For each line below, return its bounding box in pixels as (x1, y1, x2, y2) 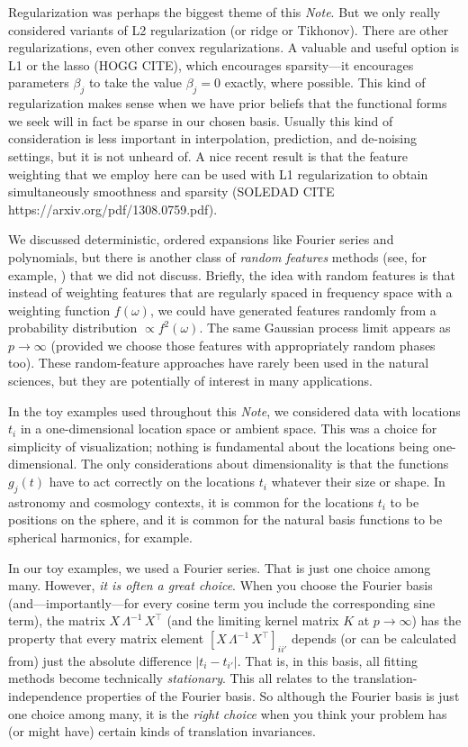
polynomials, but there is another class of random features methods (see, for (8, 247, 427, 266)
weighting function (8, 300, 111, 319)
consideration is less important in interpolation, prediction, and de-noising (8, 129, 418, 148)
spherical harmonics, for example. (8, 528, 193, 547)
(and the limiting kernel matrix (166, 611, 339, 630)
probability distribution (8, 318, 138, 337)
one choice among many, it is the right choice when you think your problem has (8, 704, 447, 723)
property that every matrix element (8, 629, 204, 647)
